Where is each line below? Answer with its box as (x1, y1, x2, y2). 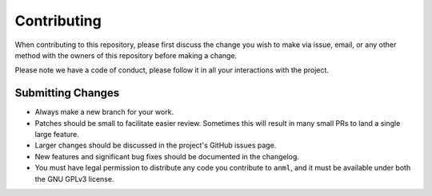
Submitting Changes (14, 86, 120, 100)
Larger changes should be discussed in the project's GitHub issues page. (34, 140, 277, 151)
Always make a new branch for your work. (34, 108, 174, 117)
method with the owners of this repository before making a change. (14, 50, 238, 60)
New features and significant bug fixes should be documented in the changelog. (34, 151, 300, 161)
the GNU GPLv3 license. (34, 174, 114, 183)
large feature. (34, 130, 79, 139)
